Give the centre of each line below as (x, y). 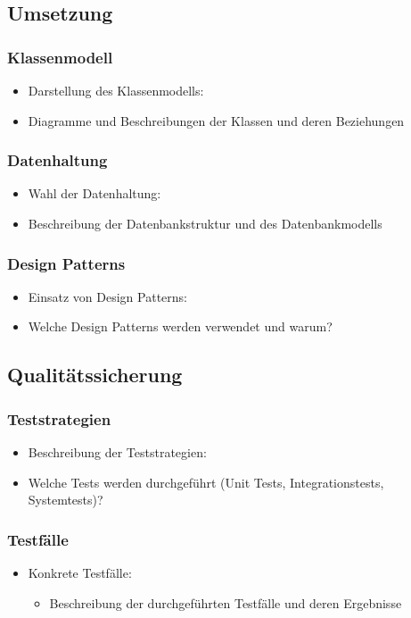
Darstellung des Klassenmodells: (116, 90)
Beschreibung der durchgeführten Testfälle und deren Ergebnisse (226, 602)
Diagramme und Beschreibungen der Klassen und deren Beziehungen (216, 120)
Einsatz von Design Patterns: (107, 296)
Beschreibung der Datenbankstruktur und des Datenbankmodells (205, 223)
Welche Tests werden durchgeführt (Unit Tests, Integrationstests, (206, 482)
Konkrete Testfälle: (80, 572)
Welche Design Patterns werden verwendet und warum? (180, 326)
